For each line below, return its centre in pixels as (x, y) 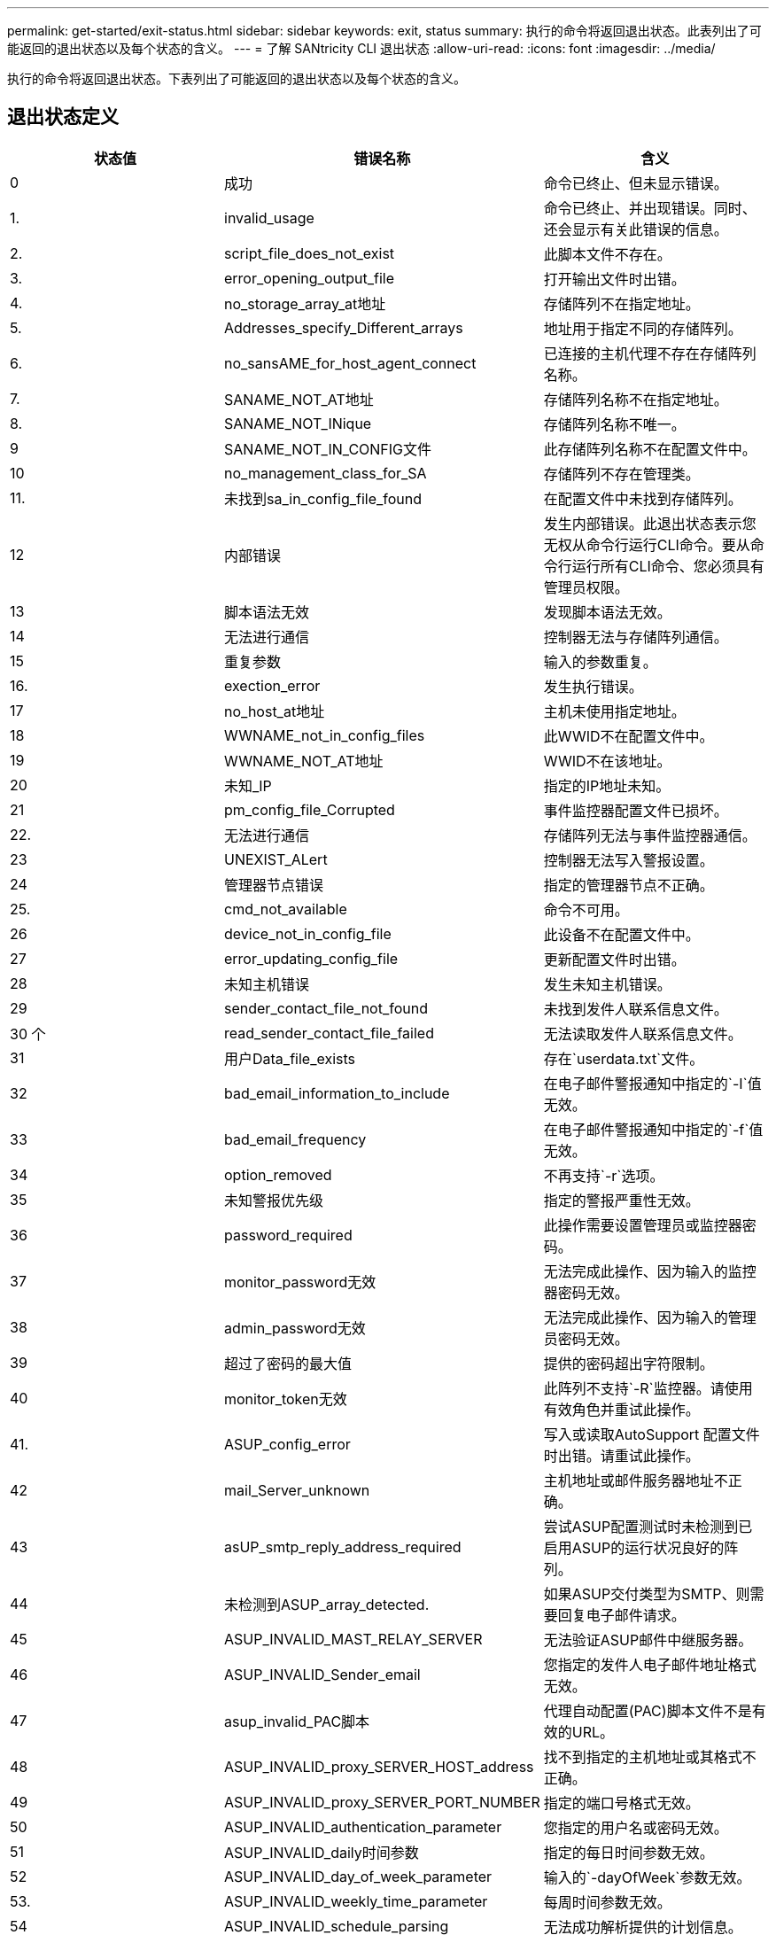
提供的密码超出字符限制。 (629, 1363)
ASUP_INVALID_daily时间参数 (322, 1852)
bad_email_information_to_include (337, 1093)
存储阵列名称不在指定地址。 (636, 399)
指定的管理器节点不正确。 (629, 885)
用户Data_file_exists (290, 1058)
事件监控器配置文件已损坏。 (636, 810)
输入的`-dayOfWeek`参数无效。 (647, 1877)
